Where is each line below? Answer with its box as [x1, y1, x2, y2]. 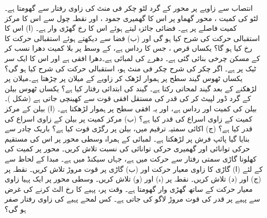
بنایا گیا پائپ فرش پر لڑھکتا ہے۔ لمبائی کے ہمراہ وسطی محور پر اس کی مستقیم [5, 133, 250, 144]
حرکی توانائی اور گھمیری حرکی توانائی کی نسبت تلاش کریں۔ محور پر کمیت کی [5, 143, 250, 154]
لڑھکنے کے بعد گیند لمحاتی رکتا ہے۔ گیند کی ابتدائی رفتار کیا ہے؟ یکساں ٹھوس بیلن [5, 83, 257, 93]
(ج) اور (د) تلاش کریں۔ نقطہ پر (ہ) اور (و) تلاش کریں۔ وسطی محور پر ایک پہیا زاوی [5, 173, 261, 184]
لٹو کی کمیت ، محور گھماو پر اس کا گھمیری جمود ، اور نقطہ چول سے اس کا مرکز [5, 12, 258, 23]
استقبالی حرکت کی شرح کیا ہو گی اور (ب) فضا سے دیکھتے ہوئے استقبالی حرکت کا [5, 32, 260, 43]
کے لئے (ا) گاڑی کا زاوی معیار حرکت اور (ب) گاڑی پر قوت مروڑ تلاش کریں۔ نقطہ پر [5, 163, 263, 174]
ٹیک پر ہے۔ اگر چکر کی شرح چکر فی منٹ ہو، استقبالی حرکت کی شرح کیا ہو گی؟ [5, 63, 256, 73]
